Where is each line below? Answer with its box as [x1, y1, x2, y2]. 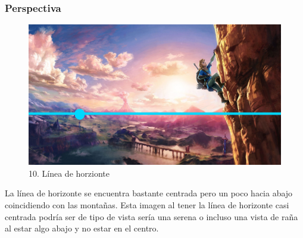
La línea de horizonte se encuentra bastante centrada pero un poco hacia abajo [5, 187, 293, 199]
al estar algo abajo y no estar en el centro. [5, 222, 159, 234]
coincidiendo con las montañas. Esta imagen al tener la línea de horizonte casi [5, 199, 289, 211]
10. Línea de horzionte [29, 167, 110, 179]
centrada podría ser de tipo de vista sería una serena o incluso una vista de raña [5, 210, 298, 223]
